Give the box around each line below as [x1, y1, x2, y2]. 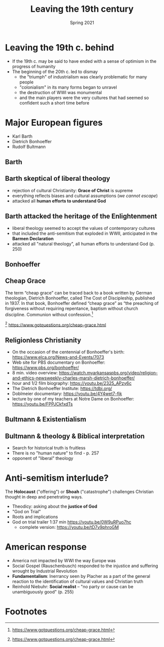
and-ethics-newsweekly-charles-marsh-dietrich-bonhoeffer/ [12, 375, 135, 381]
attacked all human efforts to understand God [12, 198, 106, 204]
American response [5, 542, 87, 552]
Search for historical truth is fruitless [12, 445, 86, 451]
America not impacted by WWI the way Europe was [12, 558, 116, 564]
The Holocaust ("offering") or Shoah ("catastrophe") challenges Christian [5, 489, 154, 495]
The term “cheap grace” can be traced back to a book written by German [5, 290, 152, 296]
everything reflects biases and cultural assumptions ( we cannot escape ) [12, 193, 158, 199]
